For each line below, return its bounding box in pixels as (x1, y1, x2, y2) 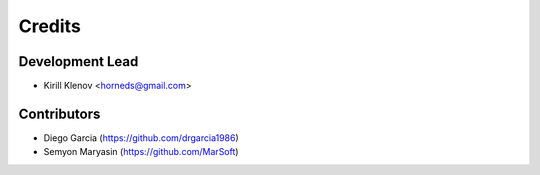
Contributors (18, 105, 101, 122)
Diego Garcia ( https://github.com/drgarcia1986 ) (43, 131, 239, 144)
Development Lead (18, 53, 139, 70)
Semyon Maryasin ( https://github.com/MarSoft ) (43, 146, 239, 158)
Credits (18, 15, 82, 37)
